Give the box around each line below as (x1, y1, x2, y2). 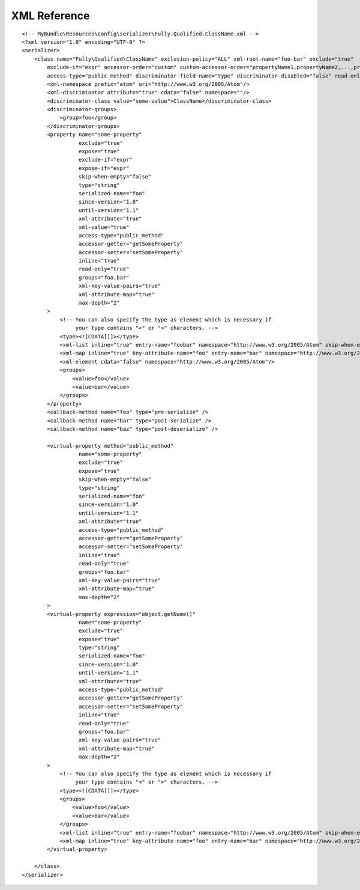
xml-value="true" (78, 224, 130, 231)
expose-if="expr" (78, 165, 130, 171)
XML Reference (11, 9, 90, 22)
